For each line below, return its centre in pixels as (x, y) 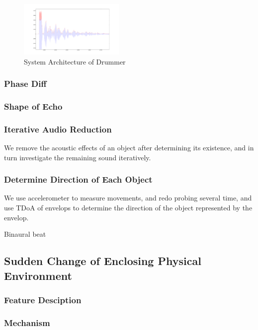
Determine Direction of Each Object (78, 179)
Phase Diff (25, 84)
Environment (38, 275)
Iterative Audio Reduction (58, 129)
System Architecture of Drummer (75, 61)
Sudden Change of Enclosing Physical (103, 261)
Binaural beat (25, 234)
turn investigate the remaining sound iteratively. (78, 157)
